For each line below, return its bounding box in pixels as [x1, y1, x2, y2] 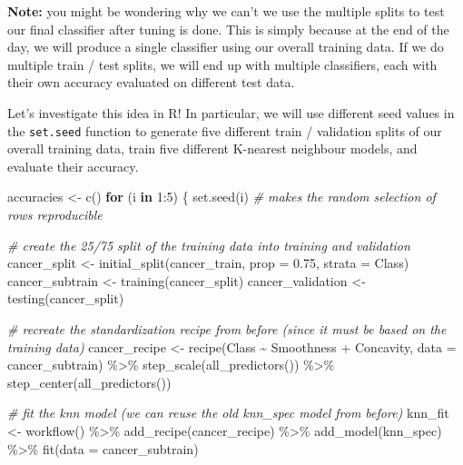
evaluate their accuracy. [7, 156, 139, 175]
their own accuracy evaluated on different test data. [7, 73, 295, 92]
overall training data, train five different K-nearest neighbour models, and [7, 139, 418, 158]
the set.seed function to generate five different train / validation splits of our [7, 121, 442, 140]
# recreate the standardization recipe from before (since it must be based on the [7, 319, 447, 338]
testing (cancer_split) [7, 289, 124, 308]
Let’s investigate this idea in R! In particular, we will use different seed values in [7, 103, 455, 122]
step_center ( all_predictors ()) [7, 372, 172, 391]
